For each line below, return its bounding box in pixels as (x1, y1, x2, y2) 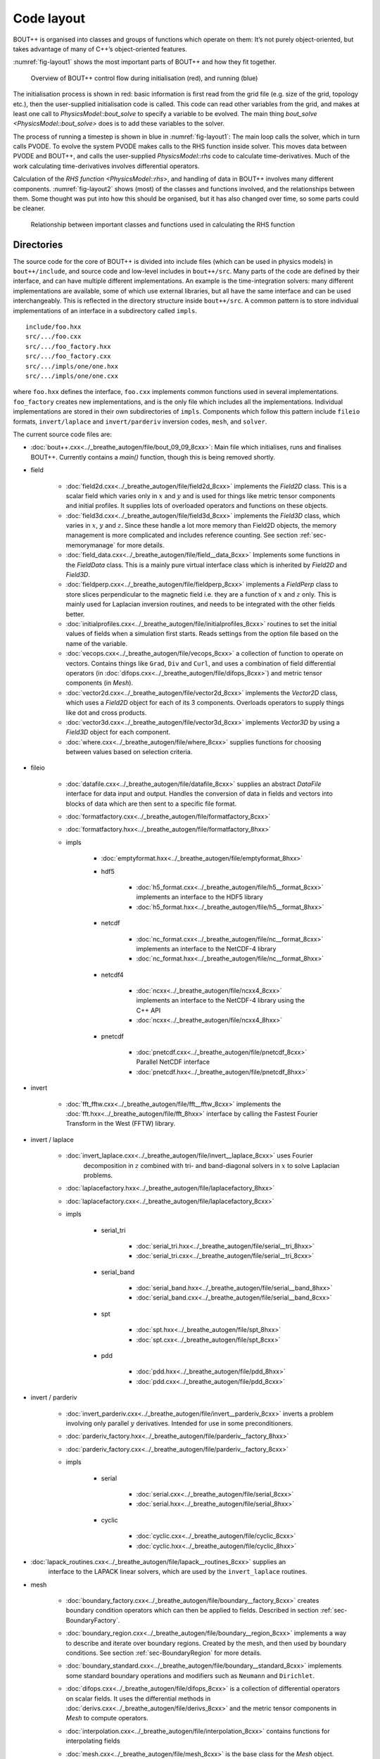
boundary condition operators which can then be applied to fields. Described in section (65, 1606, 319, 1615)
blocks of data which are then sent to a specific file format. (65, 799, 237, 808)
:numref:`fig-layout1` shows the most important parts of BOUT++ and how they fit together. (13, 58, 277, 66)
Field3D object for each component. (65, 728, 171, 737)
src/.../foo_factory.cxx (25, 353, 111, 360)
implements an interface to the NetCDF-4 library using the (136, 996, 305, 1005)
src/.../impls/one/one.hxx (25, 362, 119, 370)
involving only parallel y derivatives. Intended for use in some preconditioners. (65, 1418, 293, 1428)
